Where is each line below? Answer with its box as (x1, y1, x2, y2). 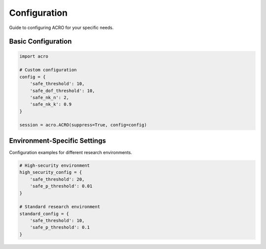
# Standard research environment (19, 204, 100, 210)
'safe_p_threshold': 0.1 (30, 224, 90, 230)
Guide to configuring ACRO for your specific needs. (9, 25, 114, 31)
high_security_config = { (19, 170, 82, 175)
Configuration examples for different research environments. (9, 149, 133, 155)
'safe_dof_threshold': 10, (30, 88, 96, 93)
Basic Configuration (9, 37, 72, 46)
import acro (19, 53, 49, 59)
